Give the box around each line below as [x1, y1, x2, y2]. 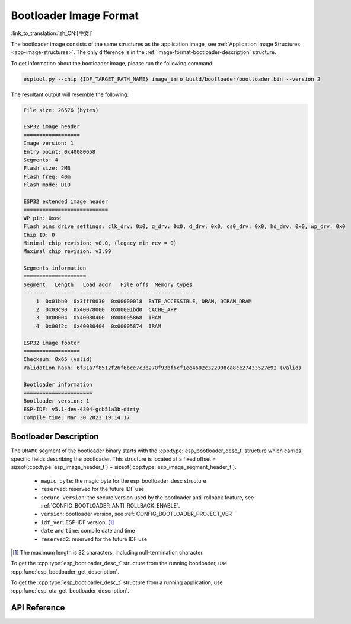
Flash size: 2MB [23, 165, 71, 172]
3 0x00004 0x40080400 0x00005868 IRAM [36, 315, 161, 321]
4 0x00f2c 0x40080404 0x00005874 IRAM [36, 322, 161, 330]
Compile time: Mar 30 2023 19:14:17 [23, 414, 130, 421]
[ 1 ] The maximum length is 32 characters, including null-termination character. [12, 549, 204, 556]
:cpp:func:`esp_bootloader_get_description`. [11, 568, 119, 575]
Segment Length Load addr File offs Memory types [23, 281, 193, 288]
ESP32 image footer [23, 339, 80, 346]
